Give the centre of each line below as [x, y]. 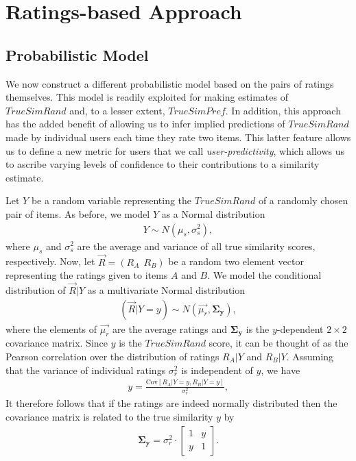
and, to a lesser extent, [117, 110]
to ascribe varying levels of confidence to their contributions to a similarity [163, 164]
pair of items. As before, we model [78, 213]
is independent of [217, 370]
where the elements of [51, 328]
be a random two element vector [236, 261]
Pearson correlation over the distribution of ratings [112, 356]
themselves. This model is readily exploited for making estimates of [147, 97]
